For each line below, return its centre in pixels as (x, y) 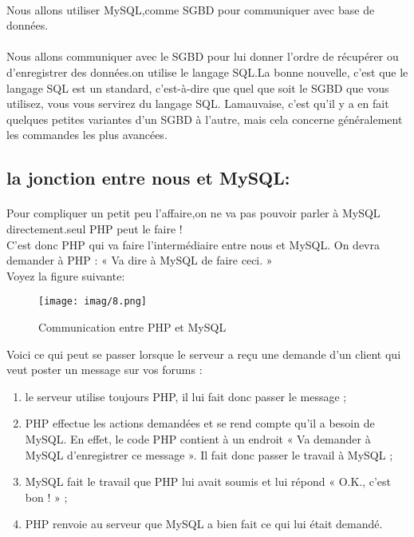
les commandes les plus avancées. (87, 135)
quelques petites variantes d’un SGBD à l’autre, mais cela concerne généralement (205, 119)
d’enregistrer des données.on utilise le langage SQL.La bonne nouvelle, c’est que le (207, 72)
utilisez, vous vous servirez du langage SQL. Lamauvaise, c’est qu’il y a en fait (198, 103)
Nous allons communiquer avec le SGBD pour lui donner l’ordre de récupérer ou (203, 56)
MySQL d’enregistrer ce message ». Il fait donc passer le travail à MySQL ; (209, 454)
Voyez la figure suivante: (66, 275)
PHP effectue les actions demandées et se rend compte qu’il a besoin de (200, 423)
